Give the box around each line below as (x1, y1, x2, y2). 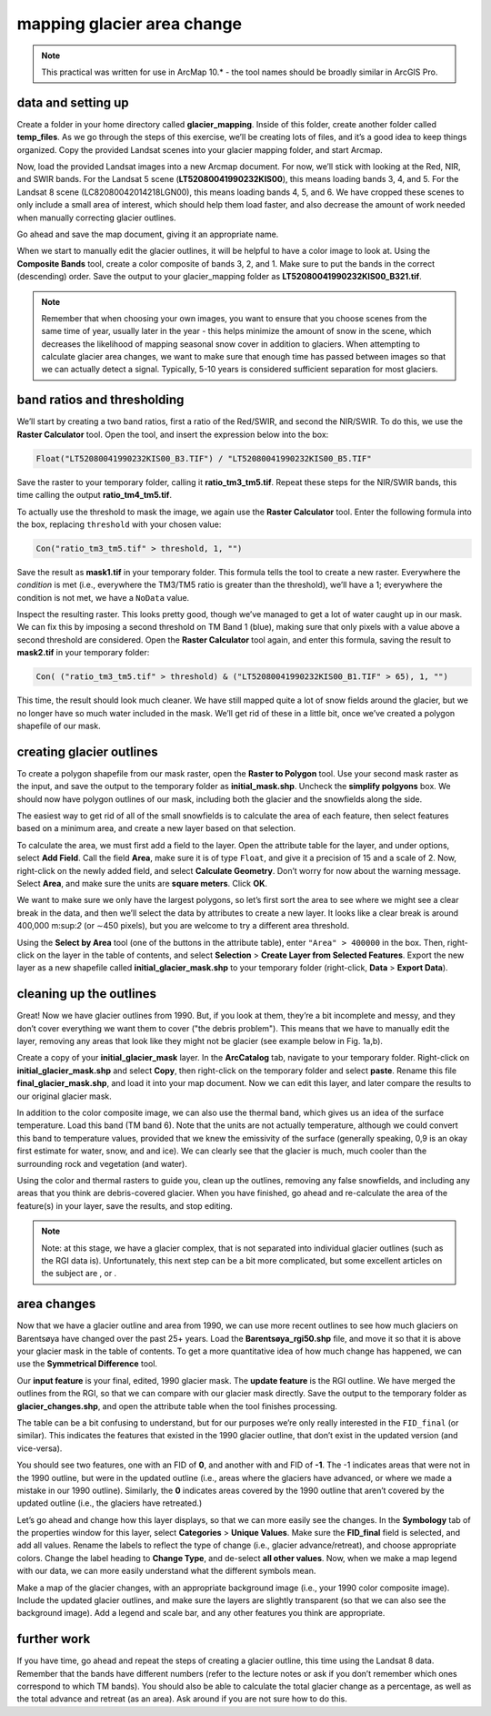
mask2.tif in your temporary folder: (16, 647, 150, 658)
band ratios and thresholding (16, 392, 185, 408)
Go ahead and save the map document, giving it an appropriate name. (16, 228, 279, 239)
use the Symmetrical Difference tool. (16, 1358, 158, 1369)
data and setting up (16, 95, 129, 110)
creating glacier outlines (16, 744, 158, 759)
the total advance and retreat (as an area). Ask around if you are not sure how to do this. (16, 1693, 347, 1704)
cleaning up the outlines (16, 986, 157, 1001)
